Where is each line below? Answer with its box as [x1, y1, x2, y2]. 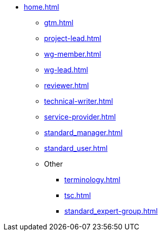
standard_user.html [44, 144, 108, 152]
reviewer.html [44, 81, 89, 90]
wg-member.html [44, 50, 101, 58]
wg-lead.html [44, 65, 88, 74]
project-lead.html [44, 34, 101, 43]
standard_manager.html [44, 128, 123, 137]
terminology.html [64, 175, 120, 184]
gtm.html [44, 18, 73, 27]
